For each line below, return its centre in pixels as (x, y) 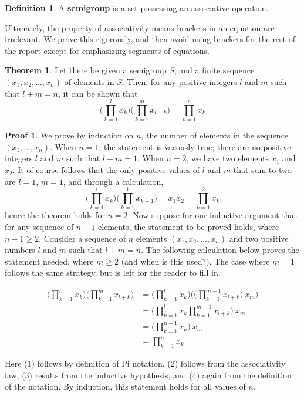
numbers (20, 250)
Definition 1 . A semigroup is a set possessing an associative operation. (137, 8)
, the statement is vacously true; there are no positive (195, 146)
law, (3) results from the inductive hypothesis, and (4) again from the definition (148, 375)
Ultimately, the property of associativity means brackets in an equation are (140, 27)
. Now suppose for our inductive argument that (212, 215)
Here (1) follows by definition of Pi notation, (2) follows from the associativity (145, 363)
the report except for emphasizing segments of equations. (107, 50)
